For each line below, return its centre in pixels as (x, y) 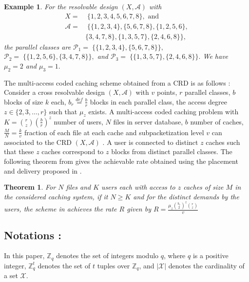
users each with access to (138, 187)
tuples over (114, 265)
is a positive (211, 256)
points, (167, 92)
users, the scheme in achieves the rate (60, 209)
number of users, (78, 121)
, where (174, 256)
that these (19, 151)
